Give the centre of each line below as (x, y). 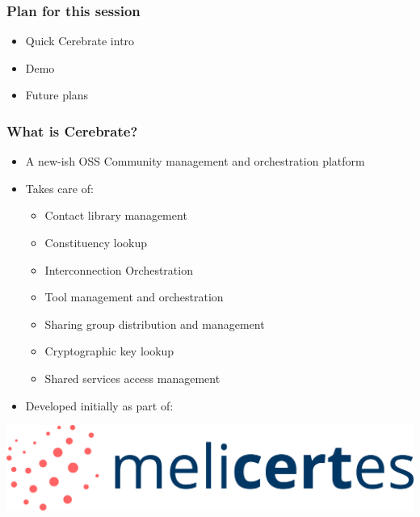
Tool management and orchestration (134, 297)
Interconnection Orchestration (119, 269)
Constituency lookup (96, 242)
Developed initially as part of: (99, 405)
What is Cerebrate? (72, 130)
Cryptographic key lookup (109, 351)
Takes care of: (59, 188)
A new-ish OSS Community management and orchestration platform (195, 161)
